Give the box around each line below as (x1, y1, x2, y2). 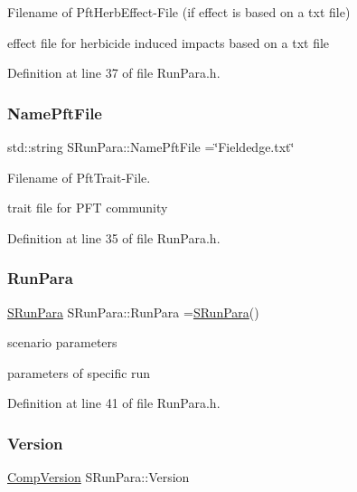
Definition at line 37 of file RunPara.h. (7, 63, 221, 82)
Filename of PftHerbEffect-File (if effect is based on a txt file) (7, 3, 351, 21)
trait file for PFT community (7, 198, 168, 217)
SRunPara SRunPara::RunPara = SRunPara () (7, 302, 259, 321)
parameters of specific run (7, 363, 151, 382)
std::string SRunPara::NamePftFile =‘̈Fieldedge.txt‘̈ (7, 137, 295, 156)
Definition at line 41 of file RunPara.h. (7, 393, 221, 412)
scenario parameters (7, 333, 117, 352)
